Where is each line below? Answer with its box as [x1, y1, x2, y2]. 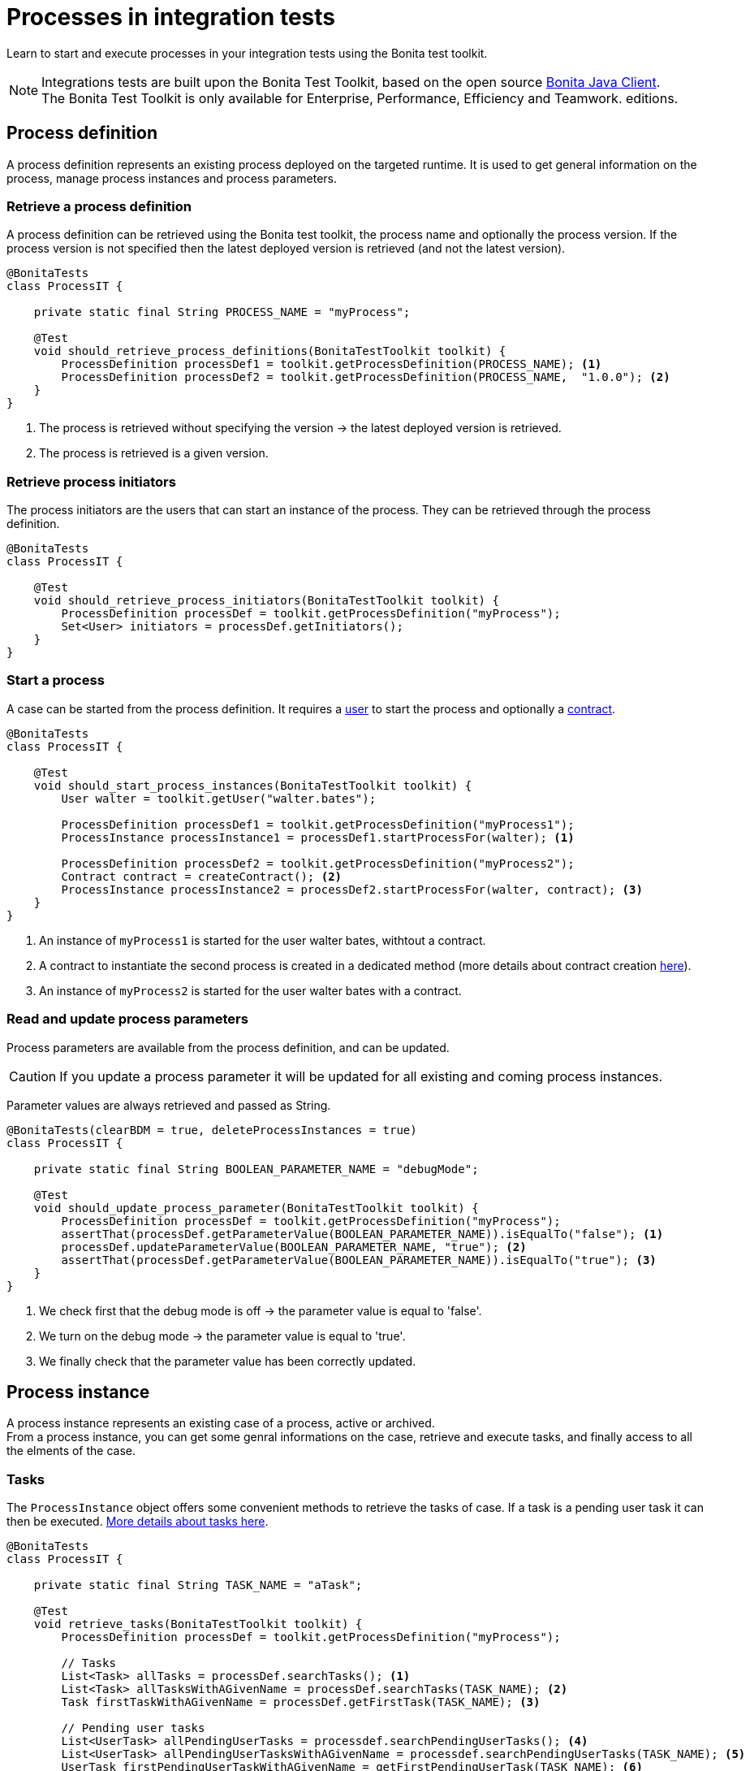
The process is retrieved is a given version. [39, 446, 269, 461]
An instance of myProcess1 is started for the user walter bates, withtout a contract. [39, 933, 486, 947]
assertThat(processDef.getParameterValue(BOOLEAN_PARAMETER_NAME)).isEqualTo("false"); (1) [61, 1227, 664, 1241]
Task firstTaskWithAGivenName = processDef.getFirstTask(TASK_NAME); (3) [61, 1695, 541, 1709]
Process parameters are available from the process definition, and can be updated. [6, 1040, 450, 1054]
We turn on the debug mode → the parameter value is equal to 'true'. [39, 1328, 406, 1343]
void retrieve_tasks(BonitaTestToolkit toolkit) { [33, 1617, 363, 1631]
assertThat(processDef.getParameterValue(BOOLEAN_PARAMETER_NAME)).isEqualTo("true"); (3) [61, 1253, 657, 1267]
